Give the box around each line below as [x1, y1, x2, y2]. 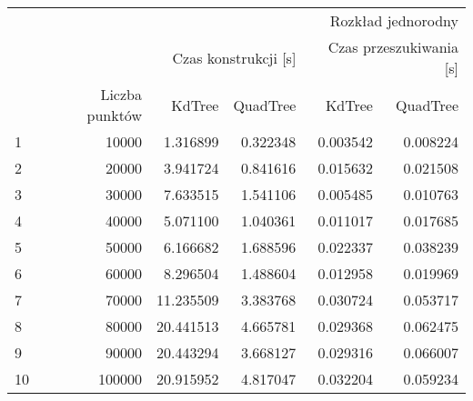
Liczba [100, 84, 142, 105]
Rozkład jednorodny [329, 10, 458, 31]
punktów [86, 105, 142, 125]
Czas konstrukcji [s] [172, 46, 297, 68]
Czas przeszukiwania [327, 36, 458, 57]
